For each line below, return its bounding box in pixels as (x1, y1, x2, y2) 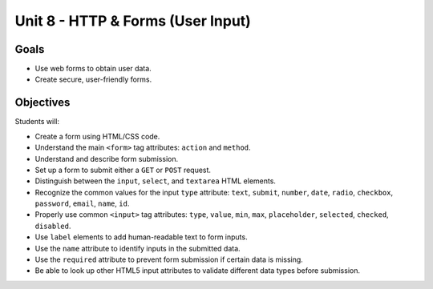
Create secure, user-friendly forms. (34, 74, 152, 84)
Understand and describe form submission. (34, 154, 179, 163)
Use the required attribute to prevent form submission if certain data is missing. (34, 255, 304, 264)
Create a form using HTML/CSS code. (34, 131, 160, 141)
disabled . (34, 221, 71, 231)
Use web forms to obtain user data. (34, 64, 152, 74)
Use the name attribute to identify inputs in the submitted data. (34, 243, 241, 253)
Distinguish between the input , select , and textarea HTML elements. (34, 176, 277, 186)
